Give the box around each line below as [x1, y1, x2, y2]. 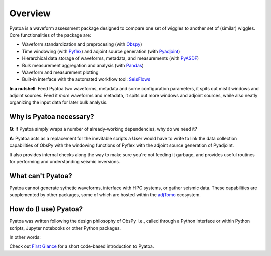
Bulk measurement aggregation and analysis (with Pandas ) [22, 62, 144, 68]
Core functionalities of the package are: [9, 32, 91, 38]
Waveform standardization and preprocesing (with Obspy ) [22, 41, 142, 47]
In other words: [9, 234, 41, 240]
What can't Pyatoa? [9, 171, 72, 180]
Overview [9, 8, 51, 19]
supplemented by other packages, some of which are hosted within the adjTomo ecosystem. [9, 192, 201, 198]
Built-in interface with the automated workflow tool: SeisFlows [22, 76, 151, 82]
